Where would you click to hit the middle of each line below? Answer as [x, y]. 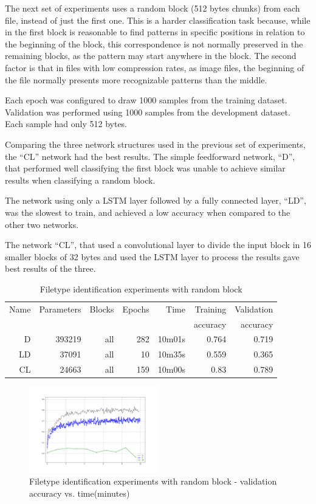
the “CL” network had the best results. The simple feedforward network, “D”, [150, 156]
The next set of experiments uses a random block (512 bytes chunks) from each [153, 8]
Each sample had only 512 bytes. [66, 124]
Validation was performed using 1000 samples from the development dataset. [148, 112]
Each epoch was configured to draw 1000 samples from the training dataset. [146, 100]
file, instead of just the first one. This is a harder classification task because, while [158, 20]
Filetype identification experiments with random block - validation [153, 481]
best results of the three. [50, 268]
